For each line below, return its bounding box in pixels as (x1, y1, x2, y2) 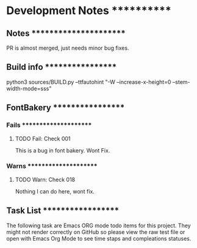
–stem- (172, 78, 190, 86)
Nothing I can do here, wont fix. (15, 187, 95, 195)
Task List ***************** (6, 206, 120, 216)
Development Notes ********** (6, 4, 172, 18)
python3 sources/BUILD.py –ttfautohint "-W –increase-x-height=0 (6, 78, 171, 86)
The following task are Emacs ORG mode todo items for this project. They (6, 222, 191, 229)
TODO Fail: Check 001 (15, 135, 71, 142)
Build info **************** (6, 62, 117, 72)
